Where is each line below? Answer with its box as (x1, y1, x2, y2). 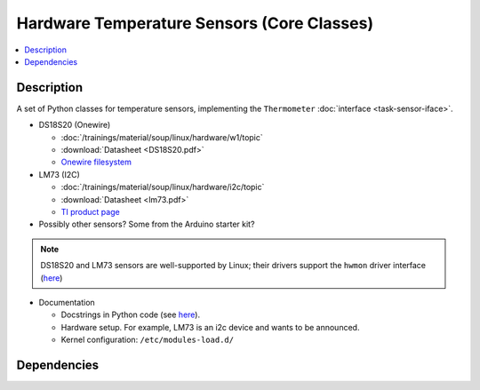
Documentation (38, 297, 95, 307)
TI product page (60, 206, 120, 217)
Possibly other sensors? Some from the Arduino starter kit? (38, 219, 255, 230)
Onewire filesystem (60, 156, 132, 168)
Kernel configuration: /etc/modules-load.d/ (60, 334, 235, 346)
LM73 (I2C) (38, 169, 80, 179)
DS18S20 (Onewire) (38, 120, 111, 131)
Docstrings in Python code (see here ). (60, 309, 200, 320)
